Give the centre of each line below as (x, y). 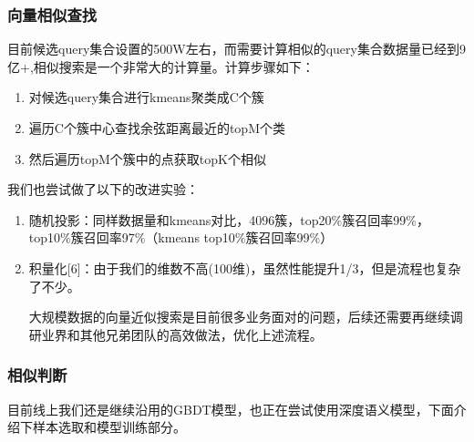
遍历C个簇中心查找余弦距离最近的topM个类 (157, 128)
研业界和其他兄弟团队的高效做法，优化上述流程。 (175, 334)
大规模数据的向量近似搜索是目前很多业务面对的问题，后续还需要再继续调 (246, 317)
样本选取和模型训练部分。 (109, 427)
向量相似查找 (52, 14)
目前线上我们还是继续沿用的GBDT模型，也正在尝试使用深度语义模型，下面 (231, 409)
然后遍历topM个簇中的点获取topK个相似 (147, 158)
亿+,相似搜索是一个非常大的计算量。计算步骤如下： (161, 66)
